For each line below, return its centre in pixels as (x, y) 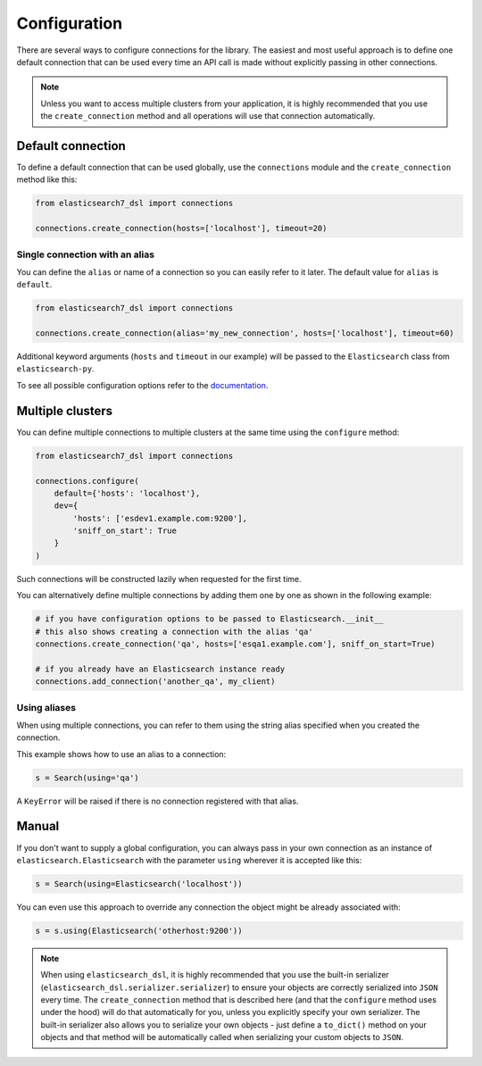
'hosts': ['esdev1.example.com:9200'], (160, 518)
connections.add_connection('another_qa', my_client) (155, 682)
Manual (38, 826)
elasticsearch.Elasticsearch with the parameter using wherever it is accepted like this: (189, 860)
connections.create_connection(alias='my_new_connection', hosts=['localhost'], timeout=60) (245, 333)
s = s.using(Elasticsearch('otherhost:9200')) (139, 930)
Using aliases (46, 707)
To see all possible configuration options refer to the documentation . (142, 385)
